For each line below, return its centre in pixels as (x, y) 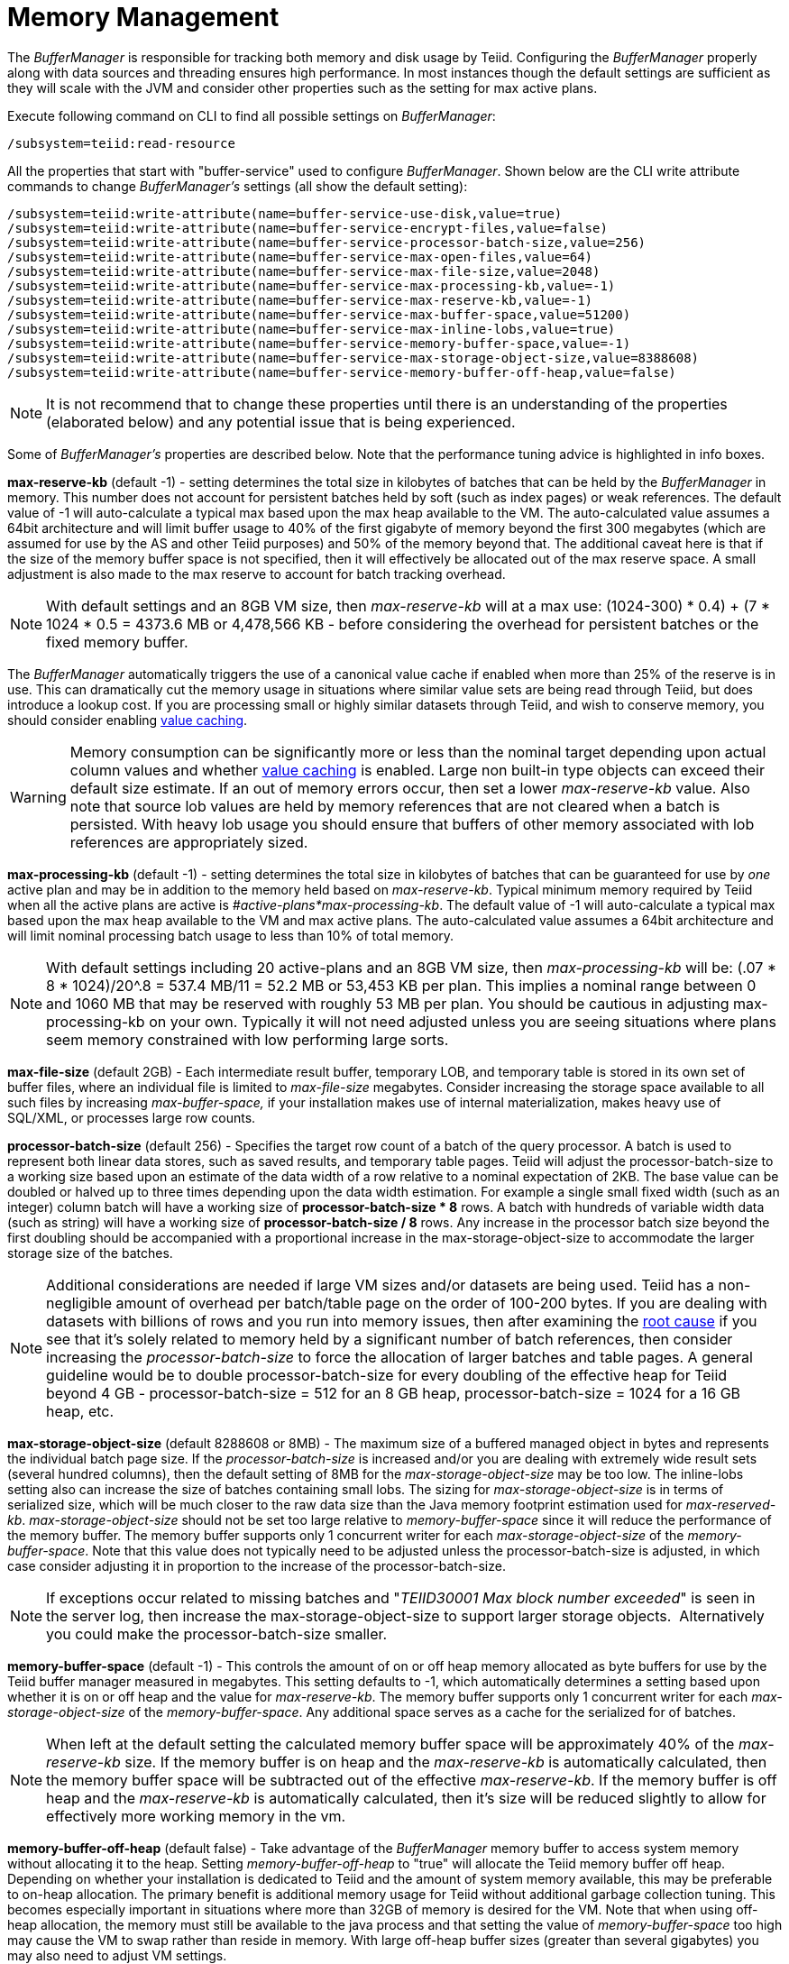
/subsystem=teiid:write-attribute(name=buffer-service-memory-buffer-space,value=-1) (319, 343)
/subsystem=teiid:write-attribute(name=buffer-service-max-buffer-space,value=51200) (319, 314)
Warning (38, 797)
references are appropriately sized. (189, 842)
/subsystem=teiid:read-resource (121, 143)
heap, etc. (80, 1411)
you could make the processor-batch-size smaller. (217, 1634)
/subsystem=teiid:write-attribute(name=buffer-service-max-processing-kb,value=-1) (312, 285)
